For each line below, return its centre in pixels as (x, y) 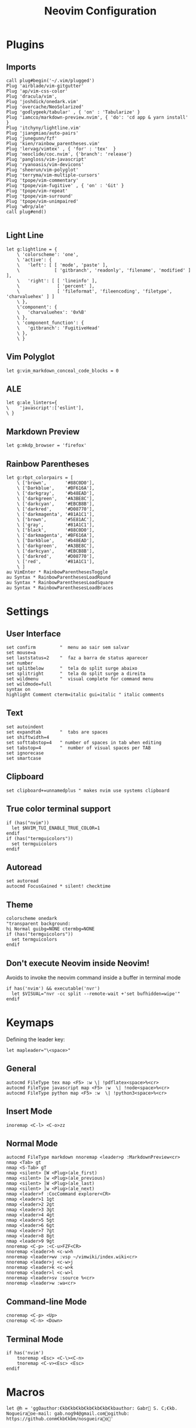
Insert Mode (29, 1112)
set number (20, 663)
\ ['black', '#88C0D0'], (56, 530)
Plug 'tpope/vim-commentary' (42, 181)
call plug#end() (26, 212)
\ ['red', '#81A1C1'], (56, 562)
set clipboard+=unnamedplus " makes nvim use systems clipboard (88, 790)
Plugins (25, 45)
